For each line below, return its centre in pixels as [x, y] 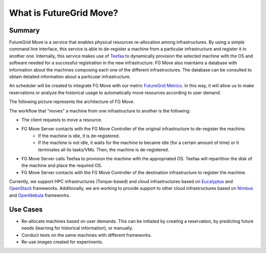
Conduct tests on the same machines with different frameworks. [87, 235]
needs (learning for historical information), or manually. [77, 228]
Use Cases [26, 209]
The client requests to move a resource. [62, 120]
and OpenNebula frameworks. [40, 195]
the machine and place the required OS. [62, 166]
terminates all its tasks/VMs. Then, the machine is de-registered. [104, 149]
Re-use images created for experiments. [62, 242]
